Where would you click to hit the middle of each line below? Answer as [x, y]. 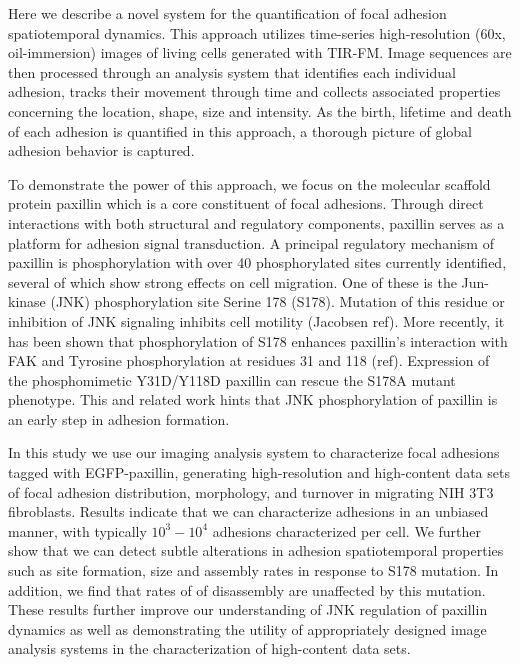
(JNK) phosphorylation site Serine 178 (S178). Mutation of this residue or [277, 301]
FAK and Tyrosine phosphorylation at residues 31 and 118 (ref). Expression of [249, 360]
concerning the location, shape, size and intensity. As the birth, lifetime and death [260, 110]
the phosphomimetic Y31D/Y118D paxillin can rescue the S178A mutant [232, 379]
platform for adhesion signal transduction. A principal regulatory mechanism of [251, 242]
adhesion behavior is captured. [101, 150]
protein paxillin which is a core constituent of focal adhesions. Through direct [246, 203]
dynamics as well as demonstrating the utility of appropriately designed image [247, 628]
